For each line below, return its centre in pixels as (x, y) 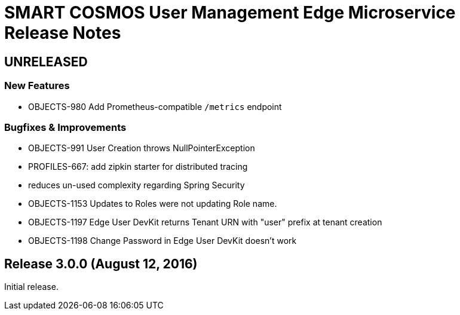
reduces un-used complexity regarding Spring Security (137, 185)
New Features (37, 86)
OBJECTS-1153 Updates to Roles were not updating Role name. (153, 204)
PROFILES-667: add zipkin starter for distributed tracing (138, 167)
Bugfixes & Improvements (65, 127)
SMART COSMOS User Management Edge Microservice (230, 13)
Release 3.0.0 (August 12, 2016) (101, 264)
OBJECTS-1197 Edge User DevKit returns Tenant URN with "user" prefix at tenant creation (205, 222)
